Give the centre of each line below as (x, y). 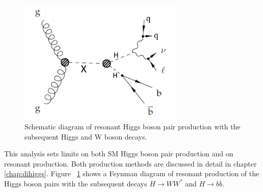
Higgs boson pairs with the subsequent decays (76, 183)
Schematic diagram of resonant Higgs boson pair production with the (133, 126)
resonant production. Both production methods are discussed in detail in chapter (130, 163)
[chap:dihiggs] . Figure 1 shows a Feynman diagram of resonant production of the (132, 173)
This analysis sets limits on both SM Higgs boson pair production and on (119, 154)
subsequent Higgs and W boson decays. (86, 136)
